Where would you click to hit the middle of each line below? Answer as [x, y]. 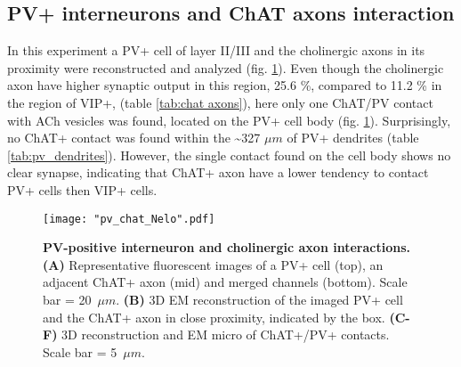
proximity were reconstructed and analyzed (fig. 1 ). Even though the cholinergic [226, 67]
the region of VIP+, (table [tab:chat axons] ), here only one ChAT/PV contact [220, 102]
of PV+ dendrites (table [353, 138]
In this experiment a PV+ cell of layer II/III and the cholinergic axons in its [216, 50]
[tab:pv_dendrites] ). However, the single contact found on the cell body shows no [229, 155]
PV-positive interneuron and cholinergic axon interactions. [226, 247]
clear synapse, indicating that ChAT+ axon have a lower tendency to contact [218, 172]
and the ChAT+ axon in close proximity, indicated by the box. [214, 317]
